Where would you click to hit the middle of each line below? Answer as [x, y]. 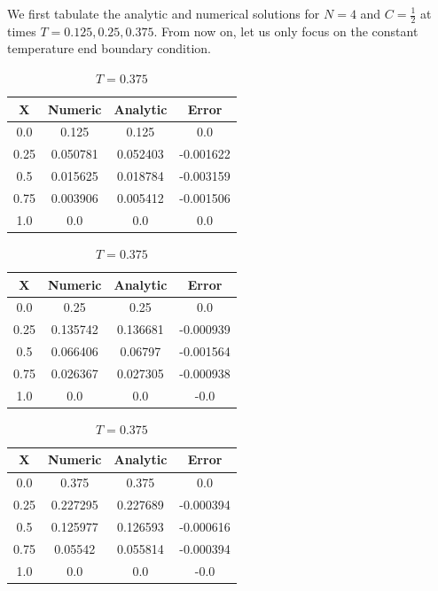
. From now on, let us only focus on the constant [286, 31]
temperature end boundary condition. [109, 48]
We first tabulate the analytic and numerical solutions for [164, 13]
